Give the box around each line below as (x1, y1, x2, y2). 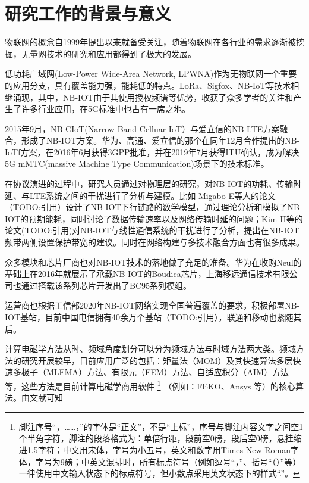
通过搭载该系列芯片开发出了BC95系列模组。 (21, 279, 192, 291)
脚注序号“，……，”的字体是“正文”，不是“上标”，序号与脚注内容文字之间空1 (18, 420, 304, 432)
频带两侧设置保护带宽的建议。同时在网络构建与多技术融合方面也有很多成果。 (5, 236, 304, 248)
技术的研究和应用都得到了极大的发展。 (46, 47, 196, 60)
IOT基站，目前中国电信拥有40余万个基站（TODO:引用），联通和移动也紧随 (5, 311, 294, 323)
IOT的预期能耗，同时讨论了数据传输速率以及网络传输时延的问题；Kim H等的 (5, 212, 303, 225)
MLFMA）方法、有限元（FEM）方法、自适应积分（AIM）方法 (46, 366, 289, 378)
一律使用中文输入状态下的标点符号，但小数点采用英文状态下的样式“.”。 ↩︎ (18, 467, 300, 479)
